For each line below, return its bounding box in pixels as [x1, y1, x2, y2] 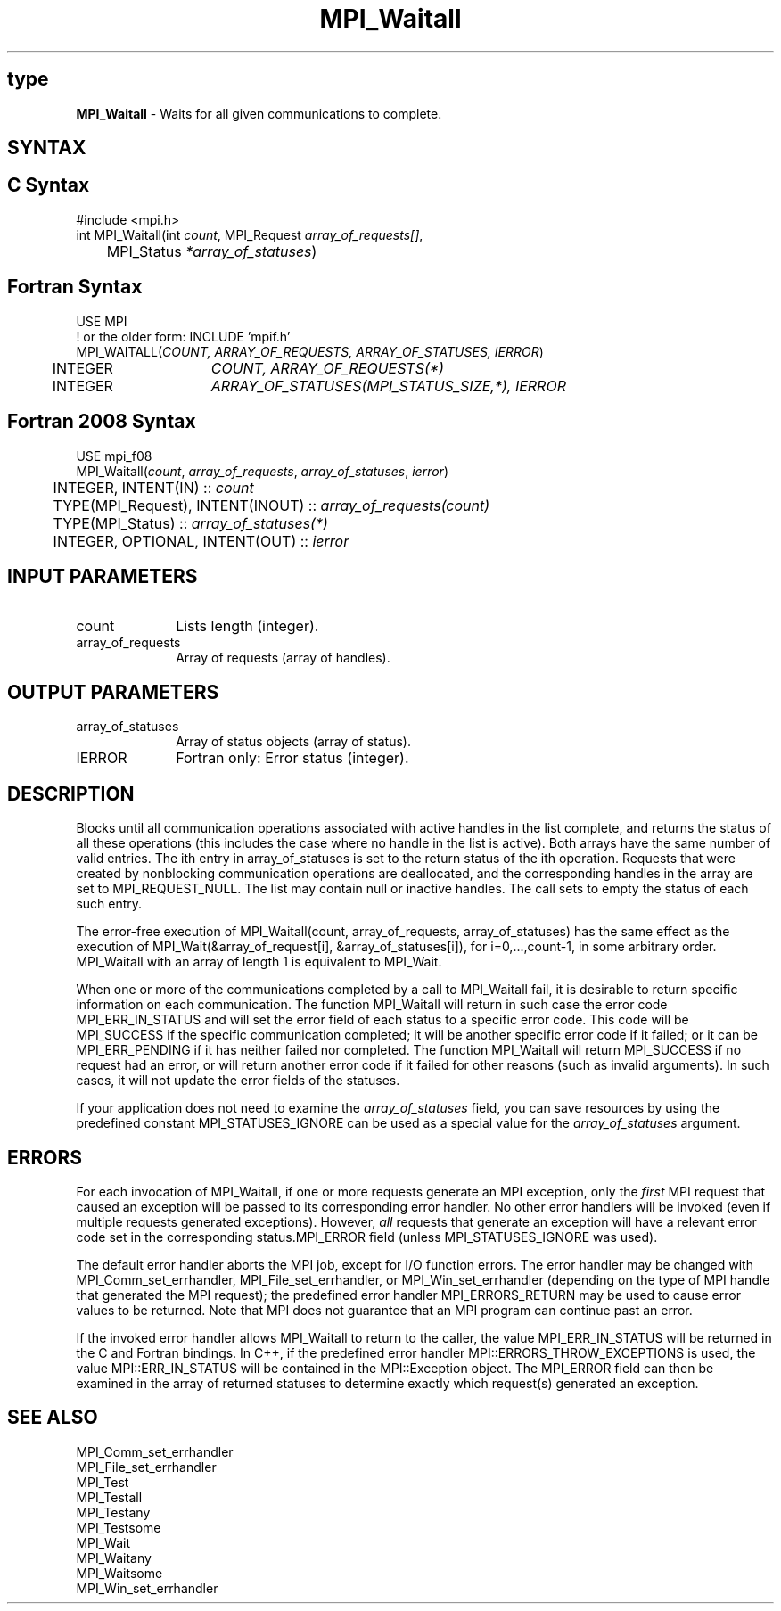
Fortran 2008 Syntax [7, 410, 196, 433]
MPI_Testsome [76, 1519, 161, 1535]
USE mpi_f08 [76, 448, 152, 464]
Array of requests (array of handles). [176, 650, 390, 666]
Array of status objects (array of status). [176, 734, 411, 750]
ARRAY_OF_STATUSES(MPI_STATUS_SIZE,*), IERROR [210, 376, 566, 395]
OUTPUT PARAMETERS [7, 680, 219, 703]
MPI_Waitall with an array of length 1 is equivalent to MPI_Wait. [76, 954, 442, 970]
